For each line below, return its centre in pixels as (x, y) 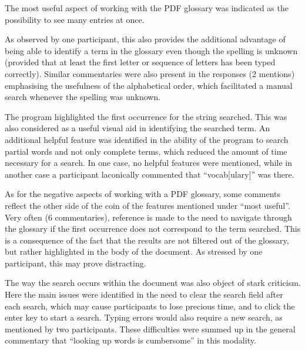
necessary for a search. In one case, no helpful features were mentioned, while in (148, 163)
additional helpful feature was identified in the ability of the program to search (147, 139)
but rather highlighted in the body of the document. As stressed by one (134, 251)
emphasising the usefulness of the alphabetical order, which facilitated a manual (149, 85)
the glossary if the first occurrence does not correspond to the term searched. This (153, 229)
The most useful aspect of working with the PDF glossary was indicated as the (147, 8)
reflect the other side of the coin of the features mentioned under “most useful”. (148, 205)
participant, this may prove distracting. (76, 263)
